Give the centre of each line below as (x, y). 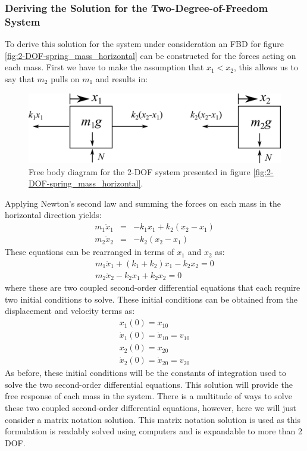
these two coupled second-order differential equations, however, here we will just (151, 407)
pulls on (65, 78)
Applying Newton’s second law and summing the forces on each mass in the (143, 203)
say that (20, 78)
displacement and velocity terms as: (70, 311)
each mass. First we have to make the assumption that (104, 67)
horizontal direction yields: (53, 215)
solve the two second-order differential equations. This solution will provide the (149, 384)
